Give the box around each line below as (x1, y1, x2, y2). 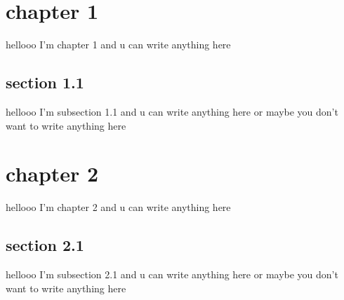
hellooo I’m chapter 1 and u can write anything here (6, 37, 231, 52)
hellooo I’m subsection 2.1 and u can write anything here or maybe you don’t (6, 267, 338, 282)
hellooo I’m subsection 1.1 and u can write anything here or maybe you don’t (6, 104, 338, 118)
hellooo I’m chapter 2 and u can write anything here (6, 200, 231, 214)
